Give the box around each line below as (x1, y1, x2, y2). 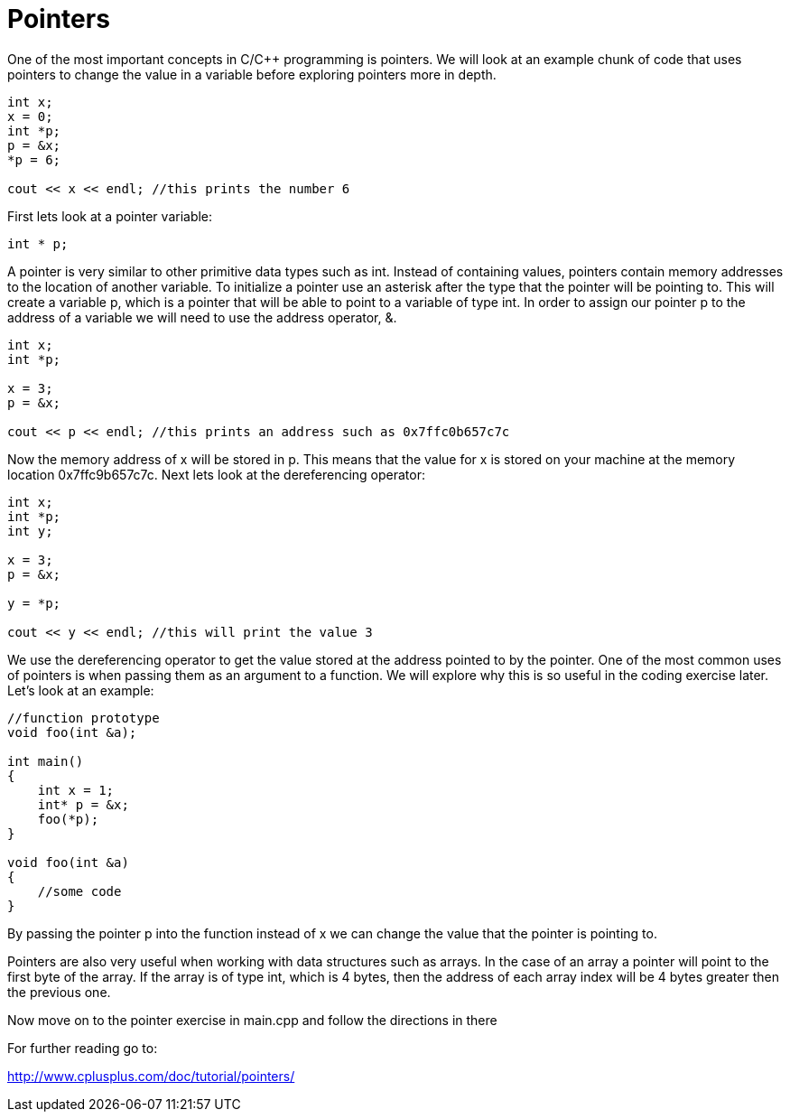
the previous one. (7, 984, 111, 1000)
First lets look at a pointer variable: (7, 208, 213, 224)
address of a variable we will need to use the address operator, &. (7, 309, 397, 325)
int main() (7, 753, 84, 769)
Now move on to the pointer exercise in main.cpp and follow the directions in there (7, 1012, 497, 1028)
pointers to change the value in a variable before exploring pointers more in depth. (7, 66, 497, 82)
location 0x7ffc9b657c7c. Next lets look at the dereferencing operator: (7, 466, 426, 482)
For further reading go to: (7, 1040, 158, 1056)
